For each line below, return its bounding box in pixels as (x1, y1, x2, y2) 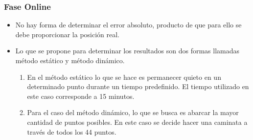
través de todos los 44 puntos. (27, 126, 116, 137)
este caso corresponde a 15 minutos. (27, 91, 135, 101)
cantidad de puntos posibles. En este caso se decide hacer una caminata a (27, 117, 248, 127)
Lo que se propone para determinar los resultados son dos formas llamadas (15, 46, 239, 56)
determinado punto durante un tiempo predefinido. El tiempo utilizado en (27, 81, 249, 92)
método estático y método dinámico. (15, 55, 125, 65)
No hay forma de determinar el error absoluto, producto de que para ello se (15, 20, 242, 30)
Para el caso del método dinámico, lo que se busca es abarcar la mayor (27, 107, 239, 117)
